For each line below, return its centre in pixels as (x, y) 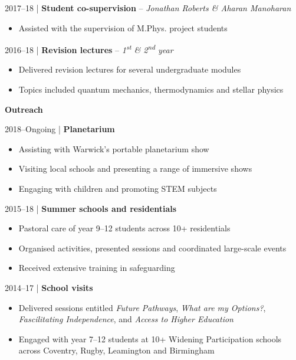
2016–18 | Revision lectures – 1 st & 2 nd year (89, 49)
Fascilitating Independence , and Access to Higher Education (126, 319)
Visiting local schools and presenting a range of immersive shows (135, 168)
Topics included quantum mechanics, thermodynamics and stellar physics (151, 89)
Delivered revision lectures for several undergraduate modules (130, 69)
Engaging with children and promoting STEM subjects (118, 188)
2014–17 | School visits (49, 287)
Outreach (24, 109)
